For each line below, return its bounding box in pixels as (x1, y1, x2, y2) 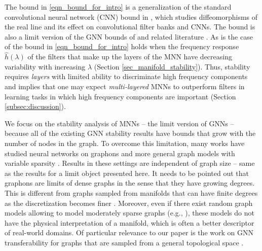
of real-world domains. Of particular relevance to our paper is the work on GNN (5, 227, 253, 238)
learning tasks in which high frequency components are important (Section (5, 91, 236, 101)
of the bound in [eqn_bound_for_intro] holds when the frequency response (5, 41, 239, 52)
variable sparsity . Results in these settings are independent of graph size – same (5, 158, 255, 168)
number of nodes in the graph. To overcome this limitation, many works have (5, 137, 245, 148)
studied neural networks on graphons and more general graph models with (5, 148, 235, 158)
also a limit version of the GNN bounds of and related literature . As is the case (5, 31, 253, 42)
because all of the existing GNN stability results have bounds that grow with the (5, 128, 256, 138)
